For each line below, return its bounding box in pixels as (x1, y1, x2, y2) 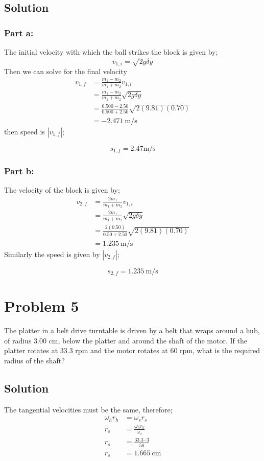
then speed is (4, 126, 45, 136)
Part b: (4, 165, 34, 177)
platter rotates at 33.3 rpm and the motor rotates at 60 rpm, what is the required (4, 345, 260, 356)
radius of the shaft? (4, 355, 65, 365)
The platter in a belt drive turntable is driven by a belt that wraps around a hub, (4, 325, 260, 336)
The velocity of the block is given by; (4, 185, 120, 195)
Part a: (4, 26, 34, 39)
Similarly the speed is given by (4, 248, 100, 259)
